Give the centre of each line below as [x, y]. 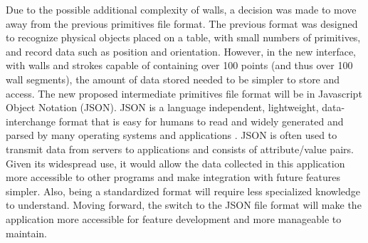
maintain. [26, 233]
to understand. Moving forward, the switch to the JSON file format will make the [184, 205]
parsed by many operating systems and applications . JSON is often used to [172, 135]
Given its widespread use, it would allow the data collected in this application [175, 163]
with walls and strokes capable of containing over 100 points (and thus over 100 [179, 65]
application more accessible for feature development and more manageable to [174, 218]
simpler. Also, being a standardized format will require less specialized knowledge [183, 191]
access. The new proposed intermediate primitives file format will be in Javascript [184, 93]
